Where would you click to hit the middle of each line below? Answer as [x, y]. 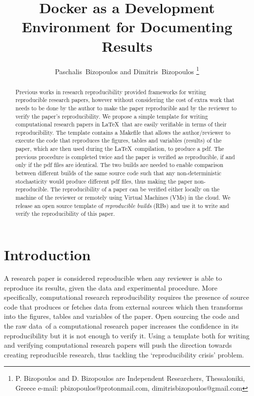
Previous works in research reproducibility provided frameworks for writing [111, 92]
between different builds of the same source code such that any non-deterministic [118, 173]
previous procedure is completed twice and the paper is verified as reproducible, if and [125, 156]
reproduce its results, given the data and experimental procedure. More [111, 287]
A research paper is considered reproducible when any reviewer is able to [113, 278]
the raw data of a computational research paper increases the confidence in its [121, 325]
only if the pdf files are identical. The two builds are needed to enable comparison [119, 165]
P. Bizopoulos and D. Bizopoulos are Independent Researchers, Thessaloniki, [130, 378]
